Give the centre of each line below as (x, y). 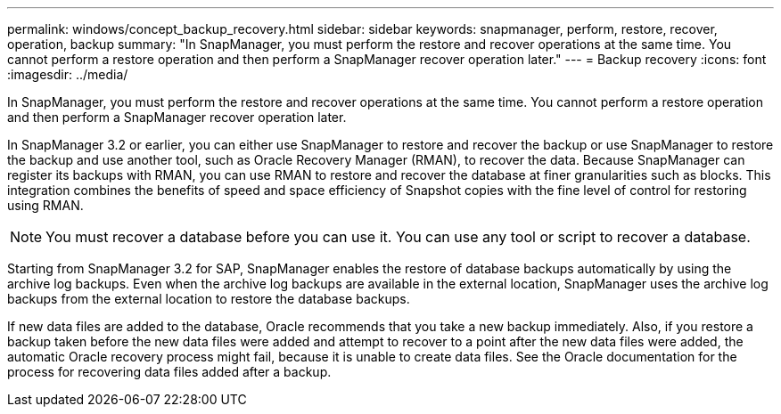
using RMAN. (45, 205)
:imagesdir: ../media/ (68, 74)
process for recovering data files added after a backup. (169, 372)
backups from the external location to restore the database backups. (209, 299)
